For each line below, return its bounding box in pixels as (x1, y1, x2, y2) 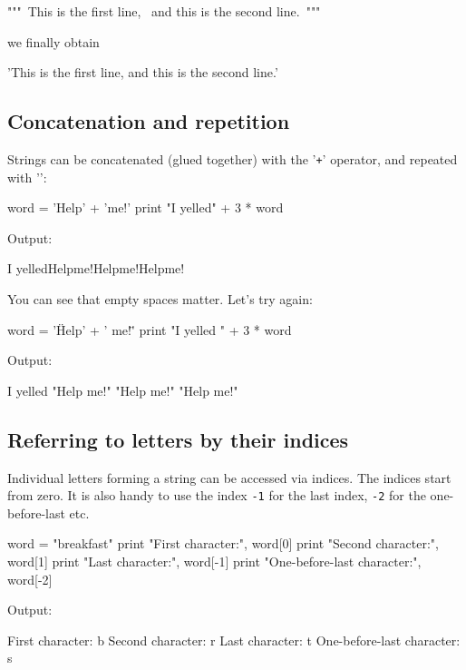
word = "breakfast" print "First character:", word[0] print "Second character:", (7, 534, 439, 553)
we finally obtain (7, 32, 100, 51)
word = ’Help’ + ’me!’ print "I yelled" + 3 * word (7, 198, 284, 217)
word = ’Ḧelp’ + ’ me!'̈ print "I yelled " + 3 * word (7, 320, 292, 339)
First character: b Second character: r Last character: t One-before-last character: (7, 630, 461, 649)
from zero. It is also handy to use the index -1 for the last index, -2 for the (7, 486, 426, 505)
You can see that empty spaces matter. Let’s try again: (7, 290, 313, 309)
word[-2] (7, 569, 53, 588)
